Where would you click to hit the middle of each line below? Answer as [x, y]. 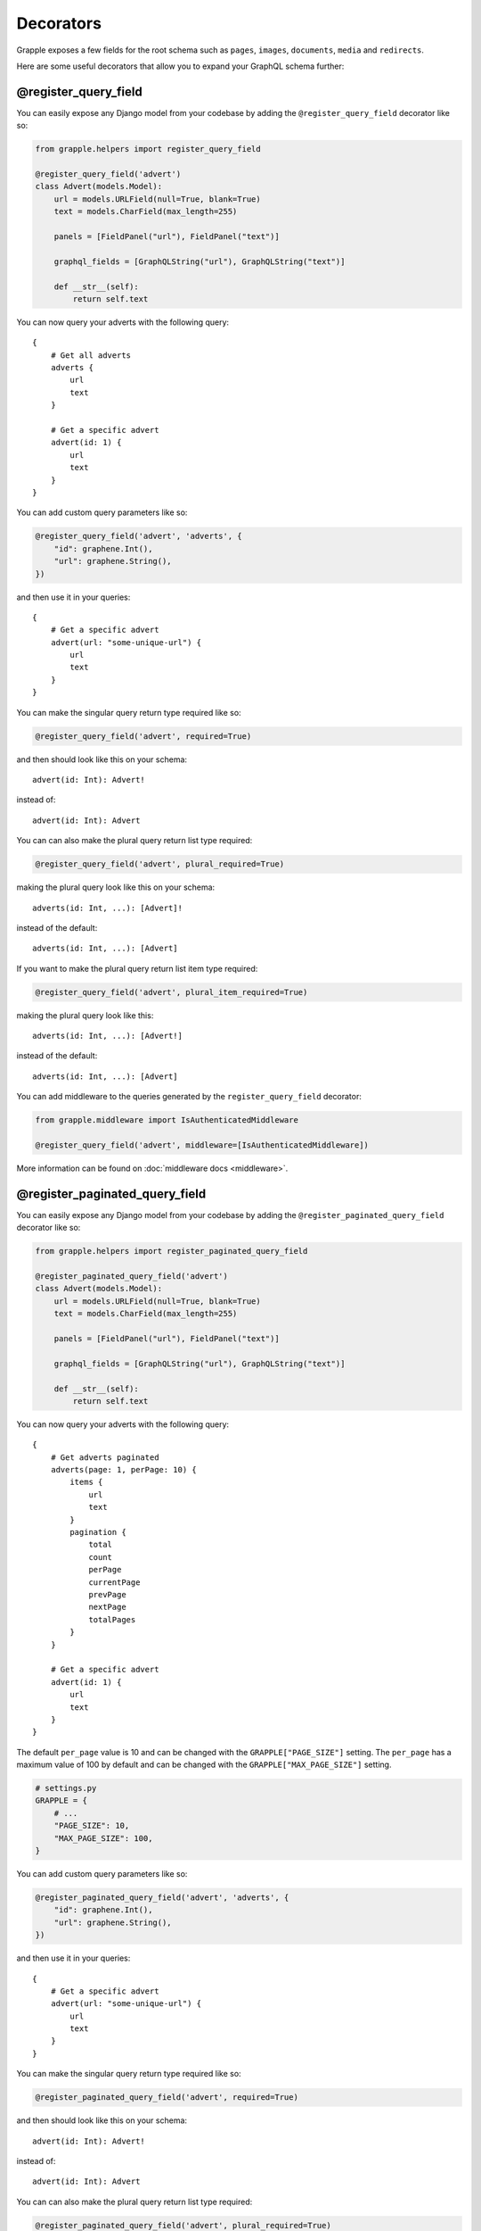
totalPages [112, 1619]
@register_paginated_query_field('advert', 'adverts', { [162, 1897]
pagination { [98, 1532]
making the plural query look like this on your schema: [116, 887]
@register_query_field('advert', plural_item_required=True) [171, 992]
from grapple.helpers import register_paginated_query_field [171, 1251]
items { [86, 1482]
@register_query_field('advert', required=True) [143, 736]
